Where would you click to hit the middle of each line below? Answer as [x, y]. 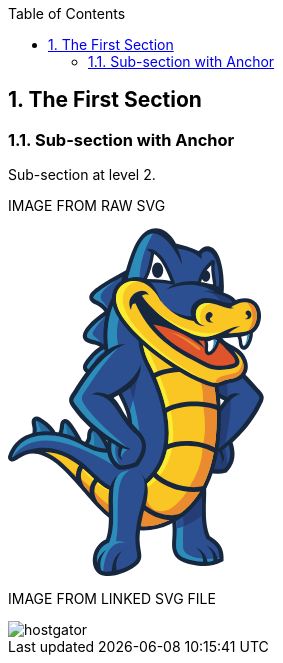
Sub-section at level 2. [82, 175]
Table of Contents [67, 13]
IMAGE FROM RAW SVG [87, 206]
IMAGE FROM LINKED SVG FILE [112, 599]
